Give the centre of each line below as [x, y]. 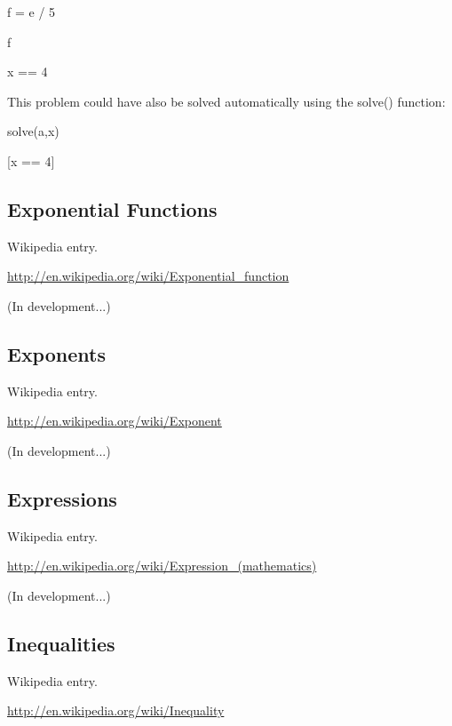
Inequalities [61, 643]
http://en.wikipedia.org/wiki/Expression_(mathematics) [162, 566]
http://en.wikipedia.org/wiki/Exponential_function [148, 276]
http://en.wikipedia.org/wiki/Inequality [116, 710]
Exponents [56, 353]
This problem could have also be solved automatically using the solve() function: [226, 101]
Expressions [62, 498]
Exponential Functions [112, 208]
